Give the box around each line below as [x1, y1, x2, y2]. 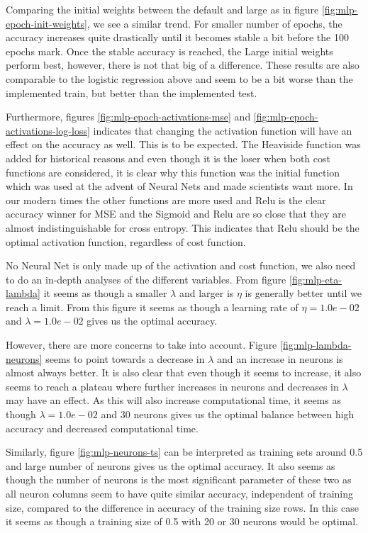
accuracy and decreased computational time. [6, 420, 199, 435]
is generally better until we [245, 286, 362, 301]
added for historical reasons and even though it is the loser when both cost [6, 150, 330, 165]
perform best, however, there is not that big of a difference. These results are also [6, 57, 359, 72]
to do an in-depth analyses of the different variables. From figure [6, 271, 286, 286]
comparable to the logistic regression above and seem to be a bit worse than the [6, 71, 353, 86]
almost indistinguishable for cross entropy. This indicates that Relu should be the [6, 220, 359, 235]
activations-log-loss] [6, 123, 90, 138]
